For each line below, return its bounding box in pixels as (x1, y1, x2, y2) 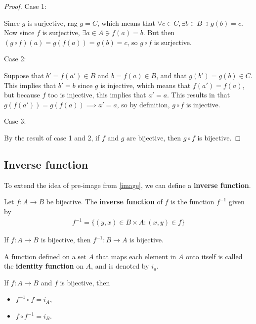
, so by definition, (117, 99, 170, 109)
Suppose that (4, 70, 44, 80)
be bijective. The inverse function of (46, 196, 163, 207)
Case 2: (4, 53, 26, 64)
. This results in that (167, 90, 230, 100)
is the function (171, 196, 214, 207)
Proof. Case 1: (4, 1, 46, 11)
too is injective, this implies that (48, 90, 146, 100)
